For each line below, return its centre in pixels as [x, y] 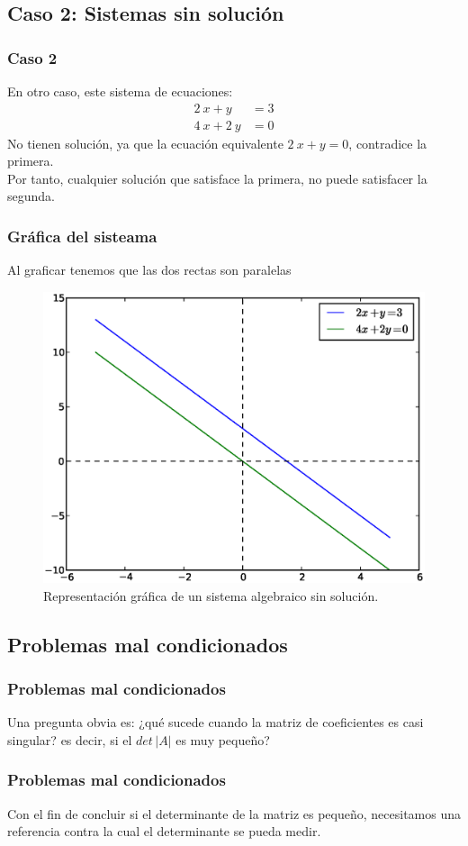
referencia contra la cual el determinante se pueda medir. [164, 831]
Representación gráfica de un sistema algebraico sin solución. [211, 595]
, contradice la [388, 143]
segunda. [31, 196]
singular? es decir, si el [70, 739]
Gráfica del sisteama [82, 236]
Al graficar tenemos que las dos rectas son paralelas [149, 270]
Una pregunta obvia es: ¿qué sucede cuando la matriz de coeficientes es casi [216, 722]
